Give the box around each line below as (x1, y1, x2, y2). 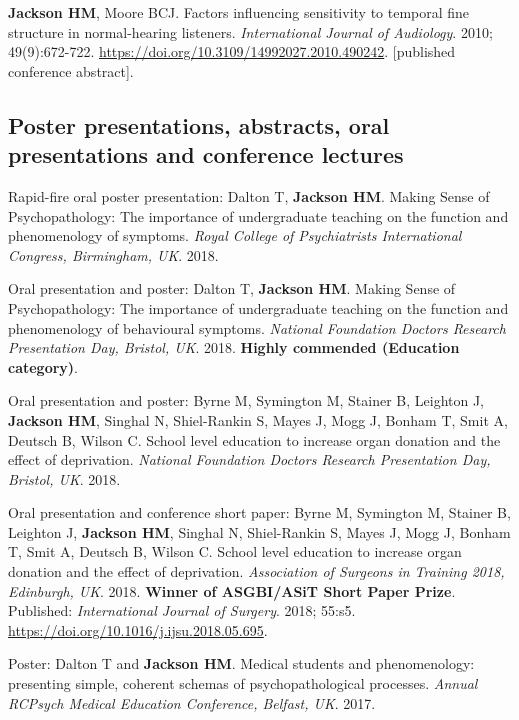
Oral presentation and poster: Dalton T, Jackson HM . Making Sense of (8, 278, 456, 299)
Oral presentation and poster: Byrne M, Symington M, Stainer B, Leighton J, (8, 390, 485, 411)
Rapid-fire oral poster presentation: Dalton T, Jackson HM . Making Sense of (8, 185, 490, 206)
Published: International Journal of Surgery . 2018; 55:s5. (8, 600, 356, 621)
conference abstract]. (8, 60, 134, 81)
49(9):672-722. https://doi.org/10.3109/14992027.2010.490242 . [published (8, 41, 456, 62)
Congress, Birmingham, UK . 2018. (8, 244, 219, 265)
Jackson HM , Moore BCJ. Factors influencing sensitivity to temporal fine (8, 2, 470, 22)
